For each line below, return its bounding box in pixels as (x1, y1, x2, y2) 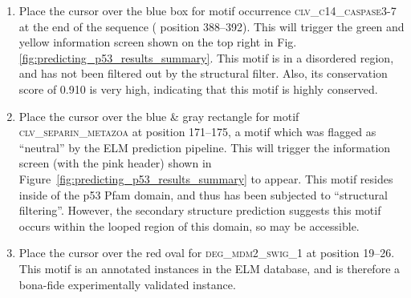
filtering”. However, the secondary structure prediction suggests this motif (18, 202, 381, 219)
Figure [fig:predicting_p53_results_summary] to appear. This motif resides (18, 170, 393, 187)
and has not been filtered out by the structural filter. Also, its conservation (18, 65, 388, 82)
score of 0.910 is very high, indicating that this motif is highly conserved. (18, 80, 378, 97)
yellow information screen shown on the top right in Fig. (18, 34, 297, 50)
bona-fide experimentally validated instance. (18, 276, 236, 292)
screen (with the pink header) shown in (18, 155, 212, 171)
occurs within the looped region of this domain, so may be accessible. (18, 217, 360, 234)
